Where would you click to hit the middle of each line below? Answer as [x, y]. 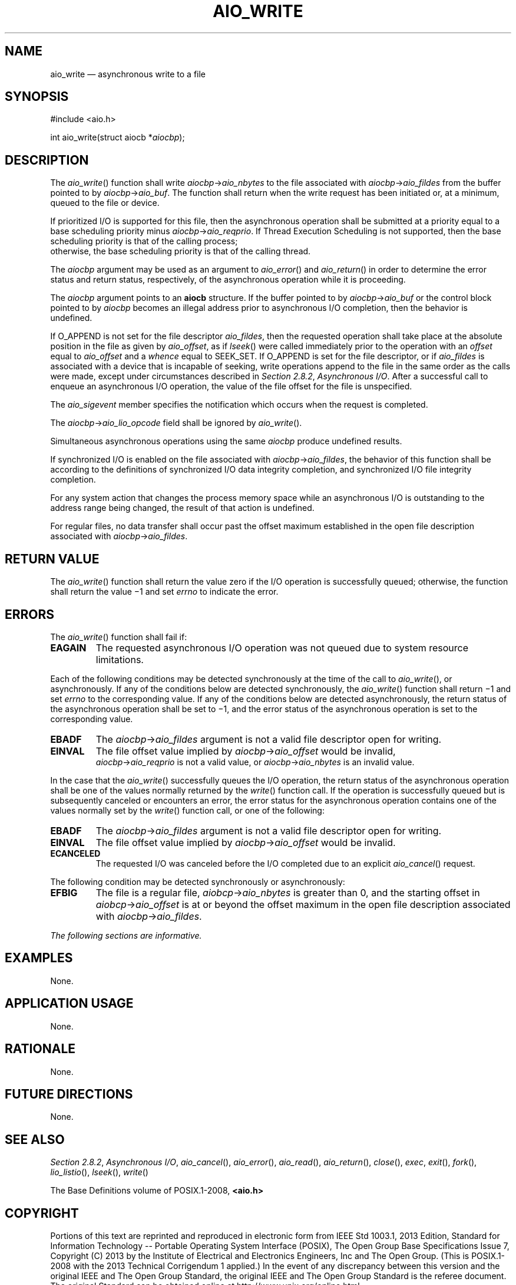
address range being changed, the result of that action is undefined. [182, 508]
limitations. [120, 659]
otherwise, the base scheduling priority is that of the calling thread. [181, 251]
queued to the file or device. [105, 203]
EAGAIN [68, 648]
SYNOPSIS [37, 97]
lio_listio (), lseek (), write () [99, 1172]
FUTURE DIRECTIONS [69, 1094]
